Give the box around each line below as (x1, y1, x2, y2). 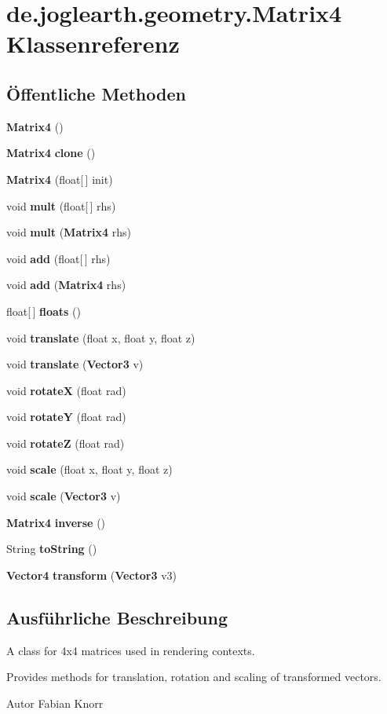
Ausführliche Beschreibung (6, 605, 228, 629)
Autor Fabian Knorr (6, 694, 104, 711)
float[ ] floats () (6, 302, 82, 319)
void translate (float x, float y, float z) (6, 329, 195, 346)
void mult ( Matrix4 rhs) (6, 224, 132, 240)
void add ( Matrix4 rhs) (6, 276, 126, 293)
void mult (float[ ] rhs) (6, 197, 116, 214)
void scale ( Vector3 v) (6, 488, 121, 504)
